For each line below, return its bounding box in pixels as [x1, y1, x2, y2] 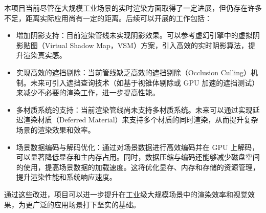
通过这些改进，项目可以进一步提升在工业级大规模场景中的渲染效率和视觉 [4, 188, 248, 199]
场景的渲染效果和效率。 [16, 124, 95, 135]
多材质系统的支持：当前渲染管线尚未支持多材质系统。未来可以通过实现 [16, 104, 253, 115]
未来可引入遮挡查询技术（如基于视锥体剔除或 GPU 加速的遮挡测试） [30, 77, 259, 88]
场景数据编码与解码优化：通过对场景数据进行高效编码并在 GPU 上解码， [16, 141, 259, 152]
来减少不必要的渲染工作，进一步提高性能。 [16, 87, 160, 98]
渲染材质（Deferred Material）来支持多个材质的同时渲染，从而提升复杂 [23, 114, 258, 125]
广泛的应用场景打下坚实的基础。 [32, 199, 140, 209]
